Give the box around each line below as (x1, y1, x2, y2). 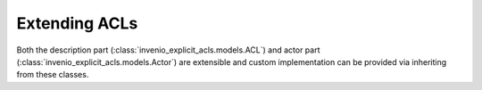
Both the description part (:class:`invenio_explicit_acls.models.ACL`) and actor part (16, 45, 320, 55)
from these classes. (16, 70, 89, 80)
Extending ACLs (16, 13, 138, 33)
